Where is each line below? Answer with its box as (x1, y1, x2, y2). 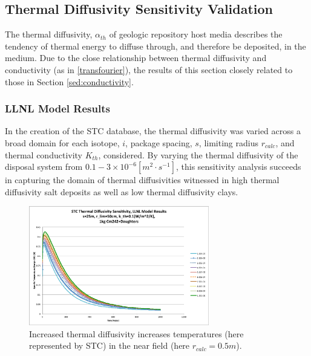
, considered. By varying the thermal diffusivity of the (98, 148, 298, 161)
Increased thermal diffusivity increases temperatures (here (29, 327, 244, 340)
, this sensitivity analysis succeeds (175, 160, 301, 173)
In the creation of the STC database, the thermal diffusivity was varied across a (5, 125, 301, 137)
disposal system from (5, 160, 83, 173)
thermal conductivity (5, 148, 83, 161)
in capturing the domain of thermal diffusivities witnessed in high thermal (5, 173, 280, 186)
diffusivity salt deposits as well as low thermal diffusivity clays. (5, 185, 238, 198)
